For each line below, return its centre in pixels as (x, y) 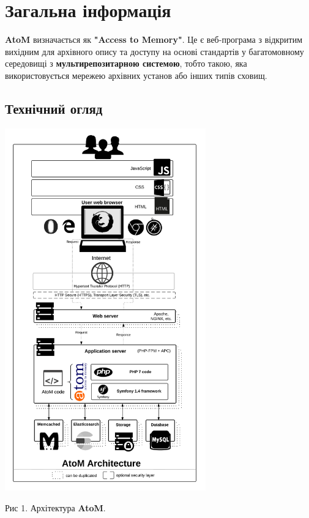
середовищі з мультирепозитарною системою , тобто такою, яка (126, 63)
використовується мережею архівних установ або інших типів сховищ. (136, 75)
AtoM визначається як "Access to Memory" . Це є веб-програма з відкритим (154, 39)
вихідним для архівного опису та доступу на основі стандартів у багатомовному (154, 51)
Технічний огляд (54, 108)
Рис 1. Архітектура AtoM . (55, 507)
